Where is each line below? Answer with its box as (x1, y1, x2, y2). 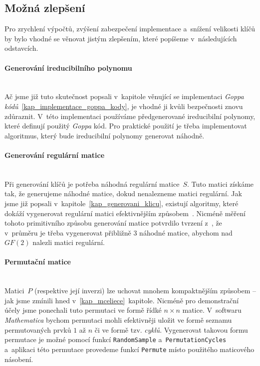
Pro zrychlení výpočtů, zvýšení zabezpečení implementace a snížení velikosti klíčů (4, 23, 256, 34)
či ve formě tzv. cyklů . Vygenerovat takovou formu (94, 324, 248, 335)
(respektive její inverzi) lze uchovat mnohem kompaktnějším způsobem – (34, 285, 256, 296)
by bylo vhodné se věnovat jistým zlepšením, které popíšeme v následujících (4, 33, 237, 43)
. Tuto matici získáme (187, 178, 254, 189)
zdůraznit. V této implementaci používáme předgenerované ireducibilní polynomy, (4, 111, 256, 121)
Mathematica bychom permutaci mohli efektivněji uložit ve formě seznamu (4, 315, 232, 325)
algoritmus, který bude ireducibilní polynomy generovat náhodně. (4, 130, 205, 140)
